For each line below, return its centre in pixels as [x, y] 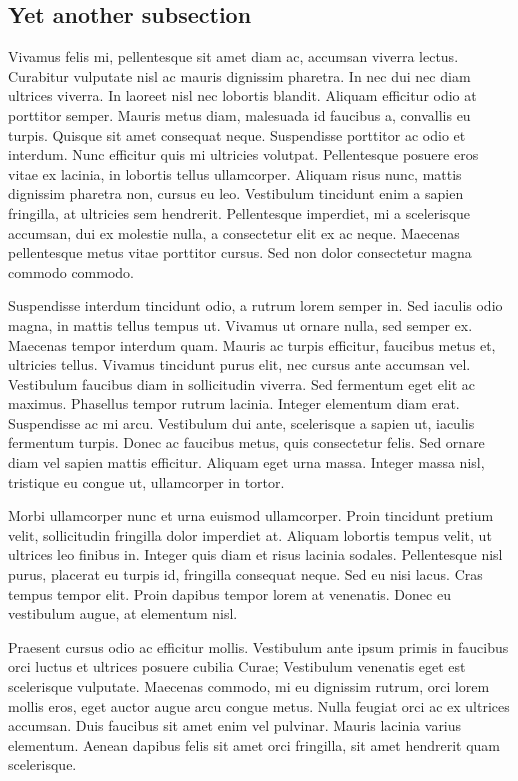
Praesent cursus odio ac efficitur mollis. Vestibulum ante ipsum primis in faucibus [258, 646]
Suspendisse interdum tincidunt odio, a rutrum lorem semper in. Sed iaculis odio [255, 305]
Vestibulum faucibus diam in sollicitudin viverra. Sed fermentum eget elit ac [242, 383]
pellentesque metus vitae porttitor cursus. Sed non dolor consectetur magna [240, 252]
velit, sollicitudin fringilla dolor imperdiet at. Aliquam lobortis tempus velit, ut [250, 534]
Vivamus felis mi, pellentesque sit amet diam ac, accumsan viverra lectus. [233, 56]
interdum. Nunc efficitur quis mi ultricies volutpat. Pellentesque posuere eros [243, 154]
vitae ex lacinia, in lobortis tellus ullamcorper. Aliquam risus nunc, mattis [235, 173]
